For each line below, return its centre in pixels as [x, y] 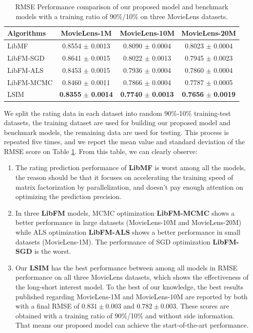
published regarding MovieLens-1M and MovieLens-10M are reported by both [131, 296]
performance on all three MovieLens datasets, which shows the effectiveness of [132, 277]
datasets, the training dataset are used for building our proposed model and [117, 122]
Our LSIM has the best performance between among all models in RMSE [126, 267]
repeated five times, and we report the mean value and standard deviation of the [125, 142]
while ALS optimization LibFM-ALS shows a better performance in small [128, 232]
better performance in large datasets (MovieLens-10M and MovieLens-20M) [128, 222]
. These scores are [203, 306]
